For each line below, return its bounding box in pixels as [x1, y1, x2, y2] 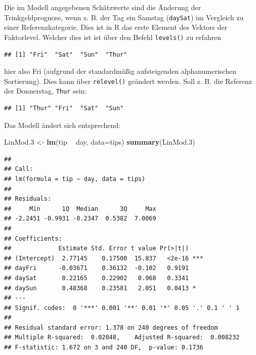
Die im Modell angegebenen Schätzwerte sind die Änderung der [4, 2, 201, 12]
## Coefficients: [4, 235, 62, 242]
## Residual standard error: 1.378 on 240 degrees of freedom [4, 324, 218, 331]
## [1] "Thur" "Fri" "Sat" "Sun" [4, 105, 124, 112]
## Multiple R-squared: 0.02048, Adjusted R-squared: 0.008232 [4, 334, 240, 341]
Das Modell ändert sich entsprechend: [4, 119, 120, 130]
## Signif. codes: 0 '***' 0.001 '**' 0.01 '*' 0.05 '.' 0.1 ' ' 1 [4, 304, 240, 312]
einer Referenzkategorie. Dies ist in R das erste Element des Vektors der [4, 22, 228, 32]
